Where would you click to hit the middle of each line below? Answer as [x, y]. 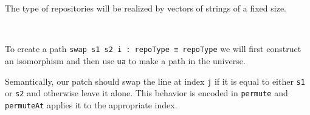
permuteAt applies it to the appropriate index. [91, 104]
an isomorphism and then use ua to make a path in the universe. [125, 60]
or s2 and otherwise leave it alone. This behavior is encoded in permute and [146, 93]
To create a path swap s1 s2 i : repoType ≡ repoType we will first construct [153, 49]
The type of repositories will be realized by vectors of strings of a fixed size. [146, 8]
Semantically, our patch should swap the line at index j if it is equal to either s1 [155, 81]
